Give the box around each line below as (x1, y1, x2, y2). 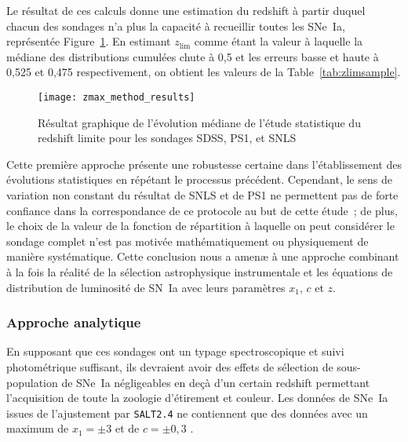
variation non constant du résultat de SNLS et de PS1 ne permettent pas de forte (6, 187, 399, 203)
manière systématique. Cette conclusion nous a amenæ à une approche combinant (6, 248, 399, 265)
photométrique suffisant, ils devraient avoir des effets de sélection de (6, 358, 333, 374)
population (6, 374, 58, 390)
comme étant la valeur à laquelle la (194, 33, 363, 49)
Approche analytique (6, 312, 141, 332)
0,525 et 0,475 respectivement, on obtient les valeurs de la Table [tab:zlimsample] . (6, 64, 401, 80)
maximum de (6, 420, 69, 437)
